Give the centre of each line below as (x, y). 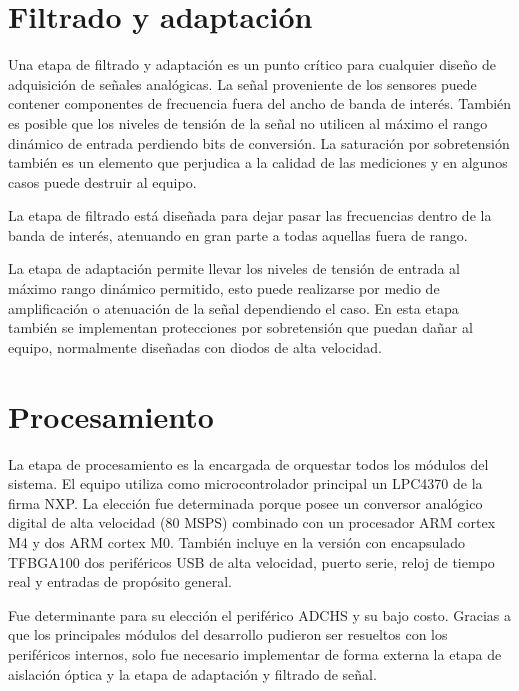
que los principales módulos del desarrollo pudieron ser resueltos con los (228, 634)
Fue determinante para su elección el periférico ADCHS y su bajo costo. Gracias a (260, 614)
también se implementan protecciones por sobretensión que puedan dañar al (240, 327)
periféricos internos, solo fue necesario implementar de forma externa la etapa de (255, 653)
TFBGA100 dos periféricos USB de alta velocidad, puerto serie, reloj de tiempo (251, 561)
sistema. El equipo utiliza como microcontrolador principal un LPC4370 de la (245, 483)
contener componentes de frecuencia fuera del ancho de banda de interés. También (260, 103)
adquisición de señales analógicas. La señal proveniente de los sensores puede (242, 83)
